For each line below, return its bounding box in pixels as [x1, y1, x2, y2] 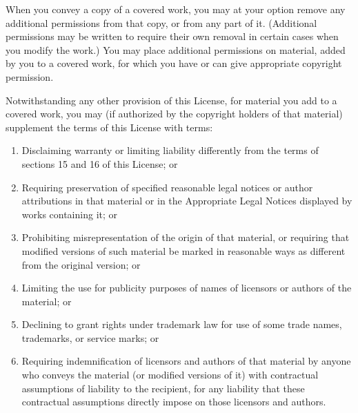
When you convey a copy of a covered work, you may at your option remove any [6, 2, 346, 16]
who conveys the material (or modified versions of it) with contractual [21, 367, 319, 382]
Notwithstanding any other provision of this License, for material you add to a [6, 93, 337, 107]
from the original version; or [21, 257, 141, 271]
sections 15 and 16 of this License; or [21, 156, 178, 171]
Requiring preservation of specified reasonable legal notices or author [21, 180, 313, 194]
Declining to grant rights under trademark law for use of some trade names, [21, 317, 342, 332]
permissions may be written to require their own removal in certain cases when [6, 29, 339, 44]
